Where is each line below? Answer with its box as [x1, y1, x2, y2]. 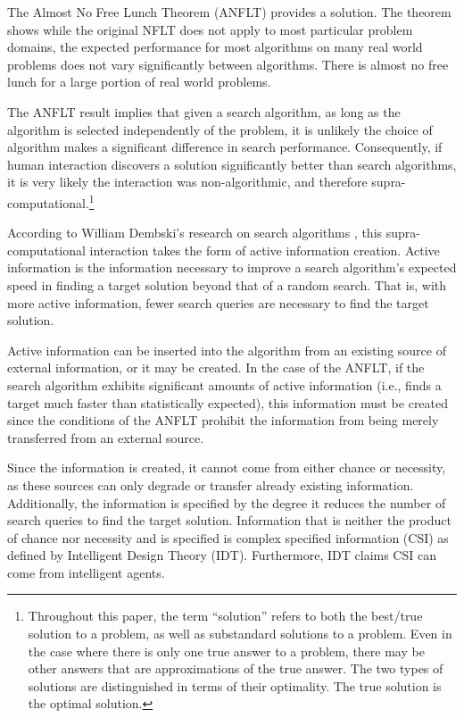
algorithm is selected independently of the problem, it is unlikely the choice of [7, 120, 433, 138]
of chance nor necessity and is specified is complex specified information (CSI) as [7, 528, 449, 547]
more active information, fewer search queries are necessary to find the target [7, 293, 429, 312]
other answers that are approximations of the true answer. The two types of [28, 659, 443, 678]
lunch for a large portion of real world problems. [7, 72, 271, 91]
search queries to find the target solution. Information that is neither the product [7, 511, 452, 530]
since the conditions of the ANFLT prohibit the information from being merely [7, 411, 439, 430]
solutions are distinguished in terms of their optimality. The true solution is [28, 676, 442, 695]
